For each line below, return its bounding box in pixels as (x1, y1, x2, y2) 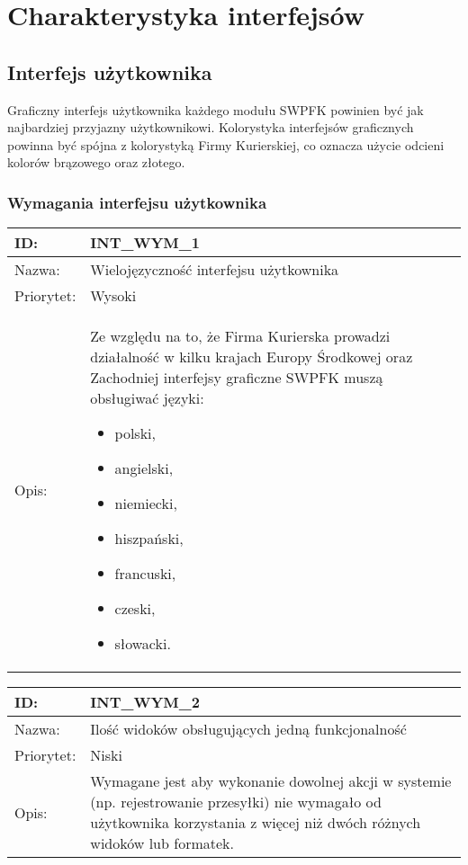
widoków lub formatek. (90, 833, 234, 854)
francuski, (114, 563, 176, 584)
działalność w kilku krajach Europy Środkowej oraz (90, 346, 413, 368)
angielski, (114, 458, 174, 479)
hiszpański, (114, 528, 184, 549)
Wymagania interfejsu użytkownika (7, 191, 267, 213)
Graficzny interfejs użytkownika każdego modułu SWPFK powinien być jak (7, 100, 424, 119)
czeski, (114, 598, 156, 620)
